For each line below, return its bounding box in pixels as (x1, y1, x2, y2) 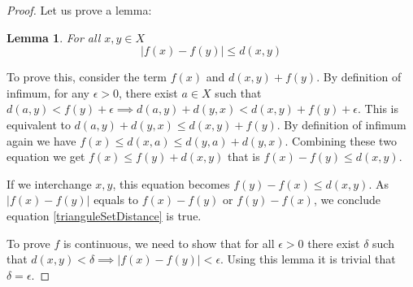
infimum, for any (7, 84, 89, 101)
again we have (7, 132, 76, 149)
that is (227, 148, 260, 165)
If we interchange (7, 175, 92, 192)
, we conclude (313, 191, 380, 208)
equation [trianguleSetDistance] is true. (7, 207, 202, 224)
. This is (358, 100, 398, 117)
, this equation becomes (112, 175, 230, 192)
